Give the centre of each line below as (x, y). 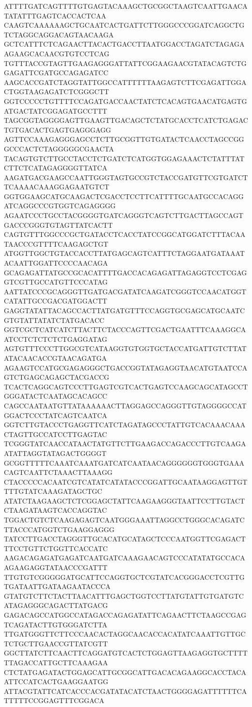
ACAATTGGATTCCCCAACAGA (56, 263)
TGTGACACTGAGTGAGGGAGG (58, 129)
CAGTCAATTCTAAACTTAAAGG (58, 472)
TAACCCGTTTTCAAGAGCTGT (56, 244)
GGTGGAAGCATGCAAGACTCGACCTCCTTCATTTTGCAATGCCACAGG (124, 196)
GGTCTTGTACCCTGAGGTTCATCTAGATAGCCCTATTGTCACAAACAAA (125, 425)
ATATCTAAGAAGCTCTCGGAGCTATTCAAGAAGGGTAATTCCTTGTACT (125, 500)
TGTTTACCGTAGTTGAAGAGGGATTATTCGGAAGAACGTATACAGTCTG (125, 63)
